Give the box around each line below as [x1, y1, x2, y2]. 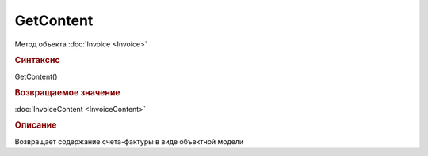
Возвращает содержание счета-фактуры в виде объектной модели [14, 136, 244, 146]
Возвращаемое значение [14, 87, 120, 98]
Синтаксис [14, 55, 60, 66]
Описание [14, 120, 57, 131]
